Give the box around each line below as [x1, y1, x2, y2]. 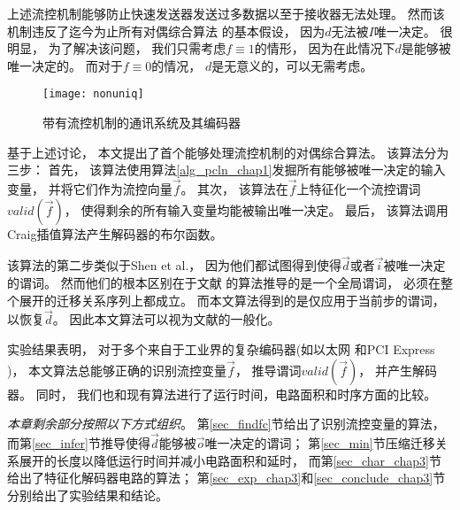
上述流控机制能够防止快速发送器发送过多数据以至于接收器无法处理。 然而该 [7, 4, 445, 22]
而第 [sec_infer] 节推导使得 [7, 434, 150, 452]
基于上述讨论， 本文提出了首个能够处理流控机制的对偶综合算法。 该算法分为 [7, 143, 449, 161]
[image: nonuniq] [42, 88, 144, 101]
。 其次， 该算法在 [180, 180, 288, 198]
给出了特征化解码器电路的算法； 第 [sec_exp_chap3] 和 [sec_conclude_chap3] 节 [7, 468, 446, 487]
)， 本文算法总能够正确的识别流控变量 [7, 360, 227, 379]
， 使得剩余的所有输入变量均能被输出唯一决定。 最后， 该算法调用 [64, 200, 448, 219]
